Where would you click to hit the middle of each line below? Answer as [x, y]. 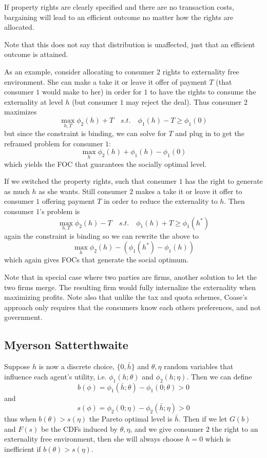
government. [23, 317]
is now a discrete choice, [77, 366]
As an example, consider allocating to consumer [79, 71]
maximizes [21, 112]
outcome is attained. [36, 54]
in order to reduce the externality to [161, 201]
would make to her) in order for [92, 92]
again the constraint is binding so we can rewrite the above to [102, 235]
